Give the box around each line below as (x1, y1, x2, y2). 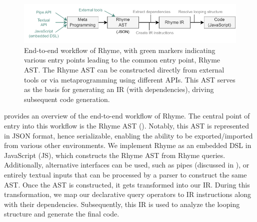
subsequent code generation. (24, 93, 110, 104)
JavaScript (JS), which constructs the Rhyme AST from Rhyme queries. (4, 149, 225, 160)
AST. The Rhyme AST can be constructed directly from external (24, 64, 224, 74)
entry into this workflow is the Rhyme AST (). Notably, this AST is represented (4, 120, 249, 130)
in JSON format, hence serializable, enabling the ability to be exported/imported (4, 130, 253, 140)
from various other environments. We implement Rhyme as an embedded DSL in (4, 140, 251, 150)
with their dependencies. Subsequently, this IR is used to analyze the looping (4, 198, 240, 209)
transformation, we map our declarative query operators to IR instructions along (4, 189, 251, 199)
